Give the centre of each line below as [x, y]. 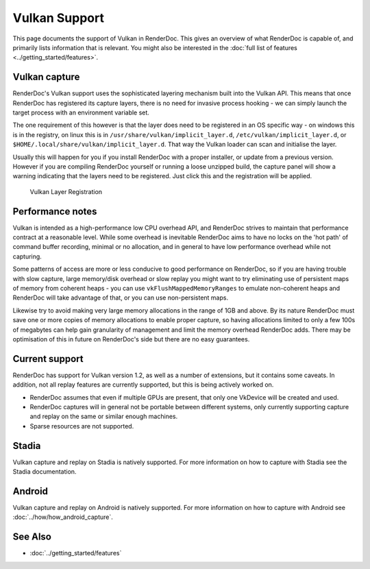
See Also [32, 537]
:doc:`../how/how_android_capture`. [63, 517]
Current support [48, 359]
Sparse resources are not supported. [82, 426]
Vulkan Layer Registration [66, 191]
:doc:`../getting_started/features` [76, 553]
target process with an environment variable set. [81, 112]
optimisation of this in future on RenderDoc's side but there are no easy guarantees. [131, 339]
